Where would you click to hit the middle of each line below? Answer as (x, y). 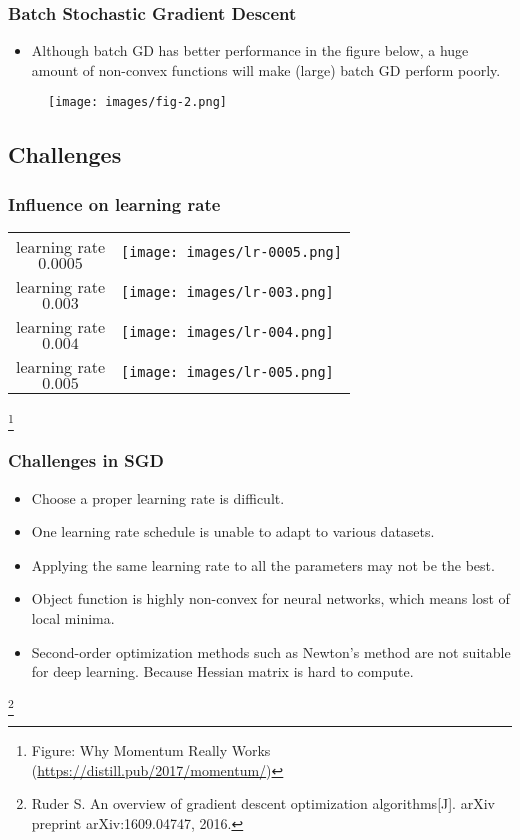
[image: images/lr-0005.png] (231, 252)
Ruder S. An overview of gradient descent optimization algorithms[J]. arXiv (263, 803)
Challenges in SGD (86, 460)
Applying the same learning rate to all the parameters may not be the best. (263, 564)
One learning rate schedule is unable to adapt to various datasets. (233, 531)
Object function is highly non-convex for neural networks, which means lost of (270, 598)
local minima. (73, 617)
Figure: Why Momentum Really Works (151, 750)
